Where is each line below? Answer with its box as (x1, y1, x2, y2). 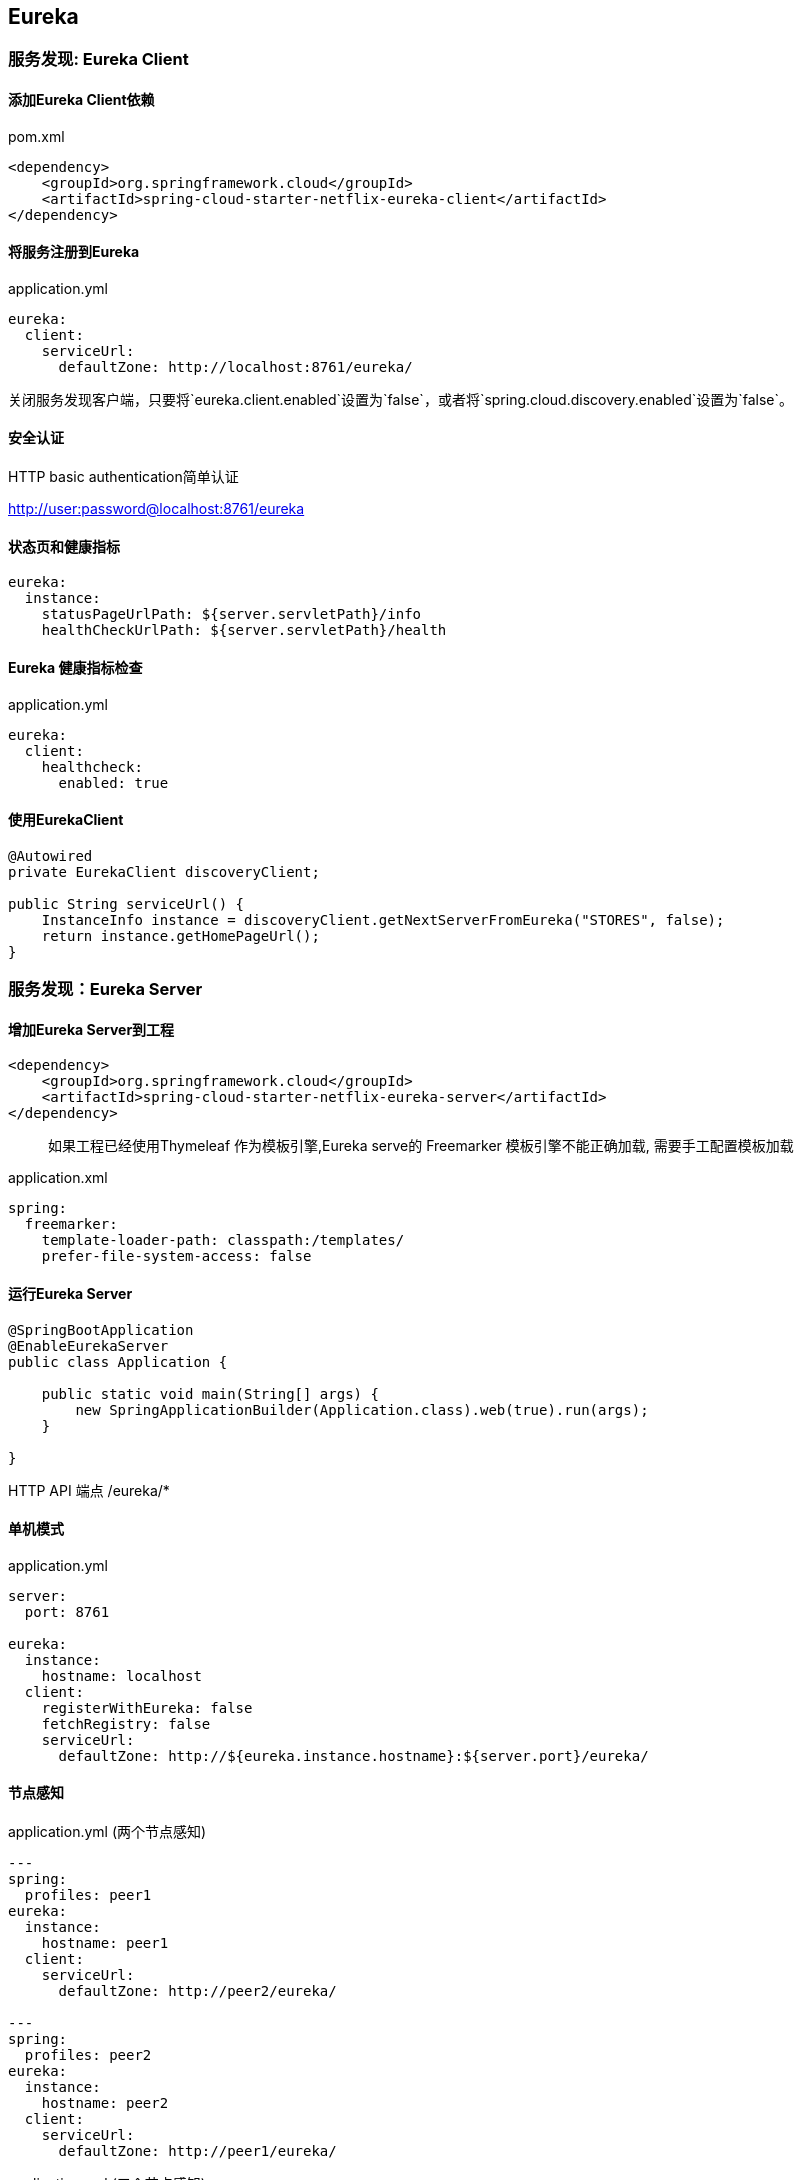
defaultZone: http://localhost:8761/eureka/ (58, 358, 413, 375)
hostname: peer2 (41, 2094, 169, 2111)
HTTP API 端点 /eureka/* (8, 1481, 170, 1499)
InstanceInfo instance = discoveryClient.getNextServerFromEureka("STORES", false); (41, 911, 725, 928)
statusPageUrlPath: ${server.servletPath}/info (41, 606, 422, 623)
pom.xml (8, 127, 65, 145)
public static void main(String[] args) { (41, 1385, 379, 1402)
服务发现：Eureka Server (8, 979, 203, 1000)
